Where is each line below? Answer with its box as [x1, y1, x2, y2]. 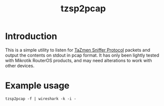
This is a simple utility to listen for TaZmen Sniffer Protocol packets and [5, 47, 150, 53]
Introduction [5, 31, 57, 42]
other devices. [5, 63, 35, 69]
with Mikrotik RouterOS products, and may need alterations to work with [5, 57, 152, 63]
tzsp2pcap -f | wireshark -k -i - [5, 96, 77, 101]
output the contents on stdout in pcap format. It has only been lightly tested [5, 52, 160, 58]
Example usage [5, 80, 70, 91]
